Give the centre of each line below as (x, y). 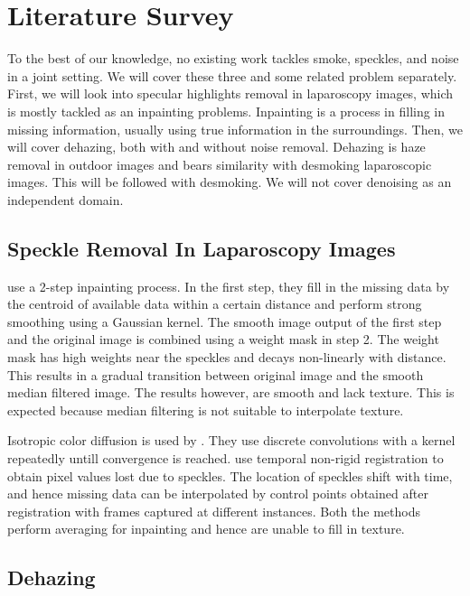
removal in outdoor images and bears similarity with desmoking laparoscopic (220, 164)
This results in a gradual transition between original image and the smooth (216, 374)
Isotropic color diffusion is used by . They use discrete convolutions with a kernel (231, 440)
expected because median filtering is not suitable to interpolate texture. (206, 410)
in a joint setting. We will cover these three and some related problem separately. (232, 75)
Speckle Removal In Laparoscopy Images (202, 248)
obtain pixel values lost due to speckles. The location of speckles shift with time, (230, 475)
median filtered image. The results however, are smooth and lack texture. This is (231, 392)
